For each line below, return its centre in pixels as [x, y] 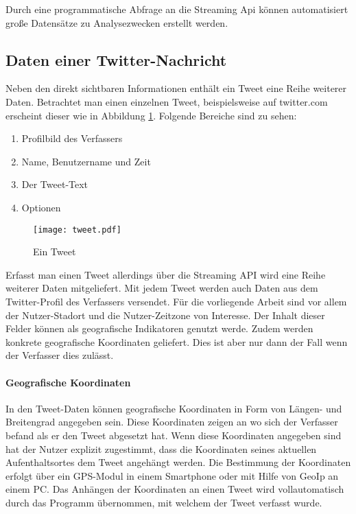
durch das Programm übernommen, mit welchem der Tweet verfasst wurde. [164, 502]
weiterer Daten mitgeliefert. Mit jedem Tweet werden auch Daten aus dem [162, 288]
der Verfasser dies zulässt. [60, 355]
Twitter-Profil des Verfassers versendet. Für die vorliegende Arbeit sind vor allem [176, 301]
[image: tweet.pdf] [77, 230]
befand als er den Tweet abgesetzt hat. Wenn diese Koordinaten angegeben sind [174, 435]
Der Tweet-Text [55, 184]
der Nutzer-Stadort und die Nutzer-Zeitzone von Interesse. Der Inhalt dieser [165, 315]
